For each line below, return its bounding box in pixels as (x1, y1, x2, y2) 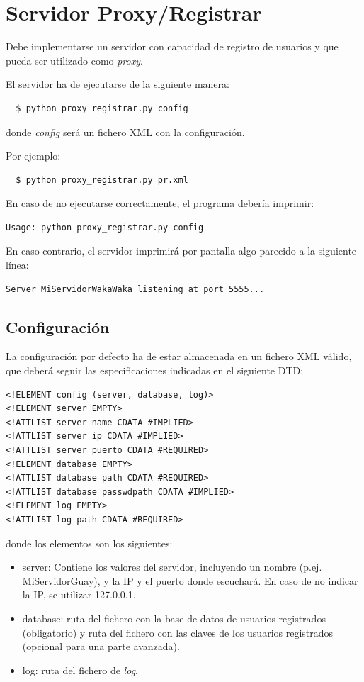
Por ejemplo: (6, 148, 61, 163)
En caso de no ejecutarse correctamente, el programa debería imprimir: (6, 196, 314, 211)
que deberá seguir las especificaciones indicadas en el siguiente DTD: (6, 363, 304, 378)
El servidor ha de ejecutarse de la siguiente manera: (6, 77, 229, 91)
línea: (6, 257, 29, 272)
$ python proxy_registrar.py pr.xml (16, 174, 188, 185)
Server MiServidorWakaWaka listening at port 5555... (6, 284, 265, 294)
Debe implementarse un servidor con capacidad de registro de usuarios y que (6, 39, 339, 54)
